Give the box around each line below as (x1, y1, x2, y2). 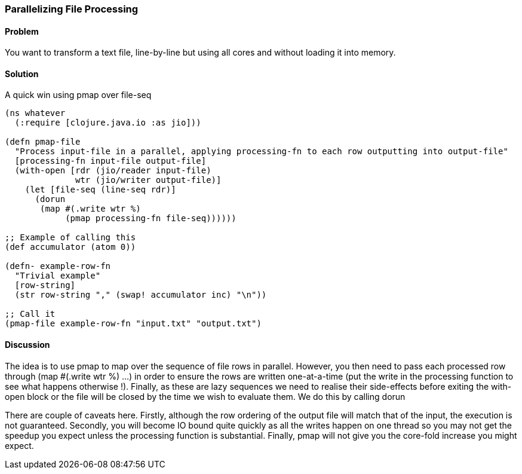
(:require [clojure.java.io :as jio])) (14, 118, 201, 128)
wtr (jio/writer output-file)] (75, 175, 222, 185)
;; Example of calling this (5, 233, 136, 243)
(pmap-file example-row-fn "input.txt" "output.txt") (5, 319, 262, 329)
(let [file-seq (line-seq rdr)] (24, 185, 176, 195)
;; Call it (5, 309, 56, 319)
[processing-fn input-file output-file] (14, 156, 207, 166)
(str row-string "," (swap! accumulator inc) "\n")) (14, 290, 267, 300)
